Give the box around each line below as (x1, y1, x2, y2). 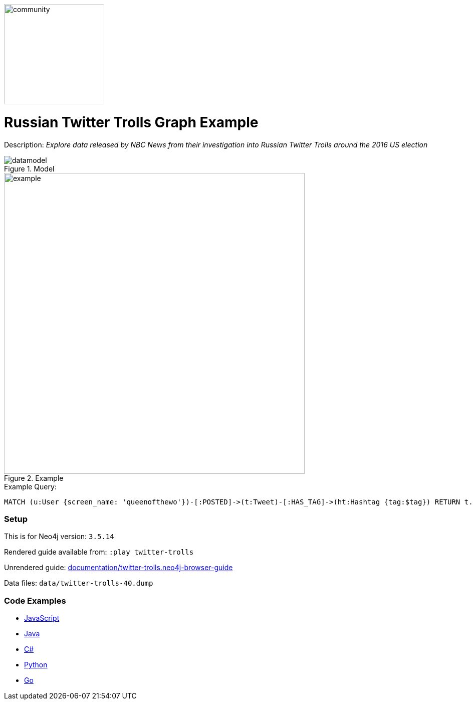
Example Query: (4, 482, 57, 491)
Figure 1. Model (4, 164, 55, 173)
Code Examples (4, 595, 66, 606)
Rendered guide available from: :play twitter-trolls (4, 548, 194, 557)
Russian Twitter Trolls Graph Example (4, 113, 259, 131)
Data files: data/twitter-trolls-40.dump (4, 579, 153, 588)
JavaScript (24, 614, 60, 622)
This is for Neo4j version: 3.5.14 (4, 532, 114, 541)
